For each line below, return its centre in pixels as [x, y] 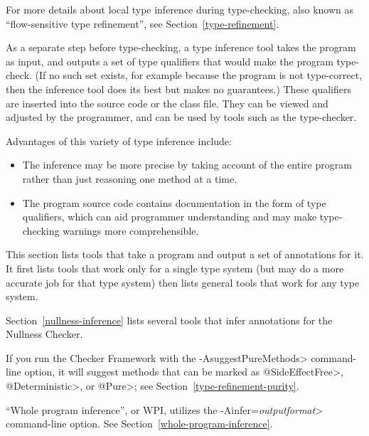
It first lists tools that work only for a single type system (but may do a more [175, 268]
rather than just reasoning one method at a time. [130, 178]
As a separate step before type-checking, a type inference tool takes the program [181, 47]
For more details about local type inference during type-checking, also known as [180, 9]
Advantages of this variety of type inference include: [119, 140]
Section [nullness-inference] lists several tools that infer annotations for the [169, 320]
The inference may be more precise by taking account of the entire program [187, 165]
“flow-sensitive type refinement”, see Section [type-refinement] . [143, 23]
